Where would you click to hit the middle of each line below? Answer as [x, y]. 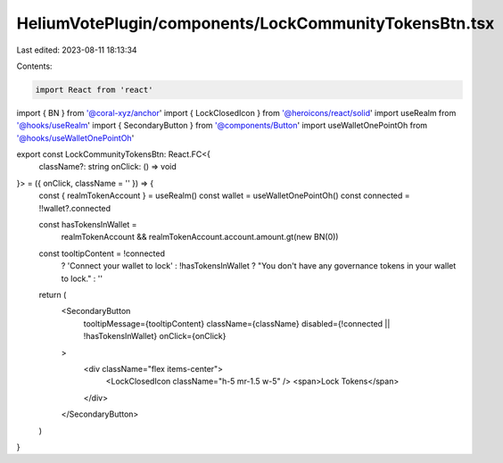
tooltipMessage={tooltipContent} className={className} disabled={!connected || [237, 323]
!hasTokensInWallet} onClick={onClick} [155, 336]
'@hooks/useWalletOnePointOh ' [75, 137]
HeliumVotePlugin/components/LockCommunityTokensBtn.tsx [256, 23]
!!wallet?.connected [75, 208]
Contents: [34, 66]
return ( [53, 294]
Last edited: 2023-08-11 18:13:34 [77, 50]
